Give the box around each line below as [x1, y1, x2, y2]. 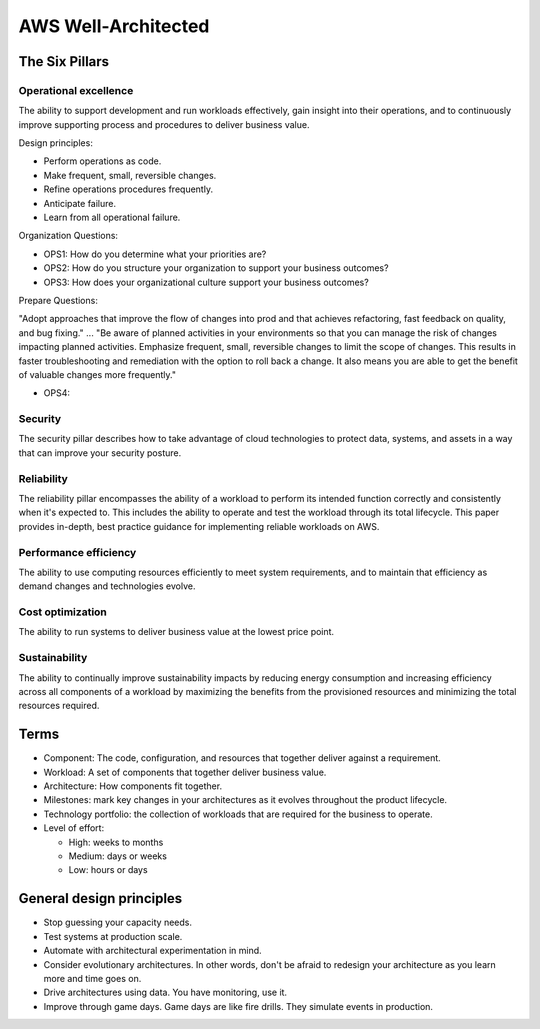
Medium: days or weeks [68, 850, 167, 862]
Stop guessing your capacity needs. [43, 916, 193, 929]
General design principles [18, 890, 183, 907]
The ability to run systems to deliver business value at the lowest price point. [18, 626, 335, 638]
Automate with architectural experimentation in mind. [43, 945, 262, 957]
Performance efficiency [18, 545, 137, 559]
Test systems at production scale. [43, 930, 183, 942]
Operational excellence [18, 83, 134, 97]
